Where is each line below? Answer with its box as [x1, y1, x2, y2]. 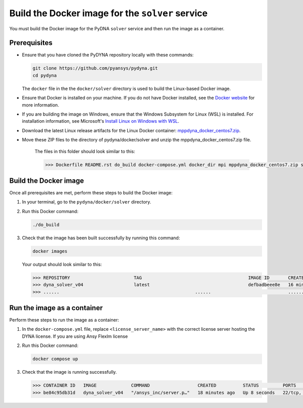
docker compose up [32, 356, 78, 362]
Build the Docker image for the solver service [9, 8, 208, 19]
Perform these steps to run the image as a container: [9, 317, 119, 323]
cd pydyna [32, 72, 57, 78]
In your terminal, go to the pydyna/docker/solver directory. [22, 199, 151, 205]
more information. [22, 101, 59, 108]
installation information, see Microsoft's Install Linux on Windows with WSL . [22, 118, 179, 124]
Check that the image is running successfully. [22, 369, 117, 375]
